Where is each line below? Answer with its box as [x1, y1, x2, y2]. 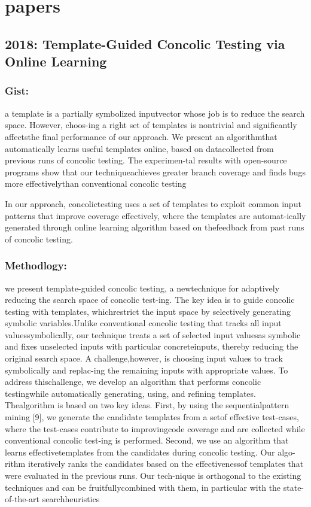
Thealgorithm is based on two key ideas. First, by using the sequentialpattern [5, 399, 289, 411]
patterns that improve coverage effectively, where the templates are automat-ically [5, 209, 306, 221]
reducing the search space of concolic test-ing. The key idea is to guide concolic [5, 293, 295, 306]
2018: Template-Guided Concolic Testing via [5, 34, 285, 53]
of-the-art [5, 493, 39, 505]
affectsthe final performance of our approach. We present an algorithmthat [5, 130, 278, 142]
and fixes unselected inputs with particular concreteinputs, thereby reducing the [5, 340, 298, 353]
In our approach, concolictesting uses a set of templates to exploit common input [5, 197, 301, 210]
